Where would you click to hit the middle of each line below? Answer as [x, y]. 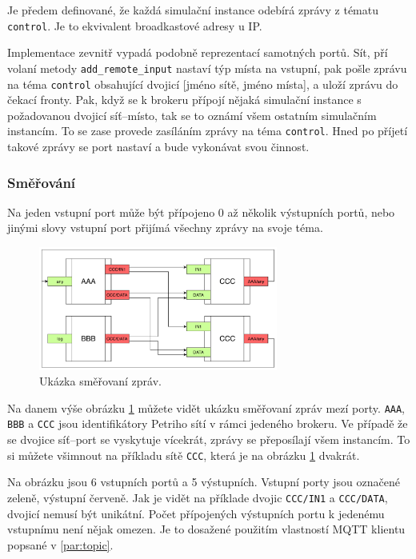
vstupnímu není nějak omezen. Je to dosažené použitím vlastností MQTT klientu [206, 529]
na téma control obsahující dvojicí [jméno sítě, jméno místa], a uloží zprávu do [203, 84]
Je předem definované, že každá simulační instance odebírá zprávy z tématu [193, 10]
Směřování [42, 182]
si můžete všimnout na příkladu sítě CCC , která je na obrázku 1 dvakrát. [184, 455]
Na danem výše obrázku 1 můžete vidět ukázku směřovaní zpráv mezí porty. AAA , [206, 407]
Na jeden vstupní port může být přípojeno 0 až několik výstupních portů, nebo [201, 212]
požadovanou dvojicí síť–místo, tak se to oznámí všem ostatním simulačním [192, 115]
